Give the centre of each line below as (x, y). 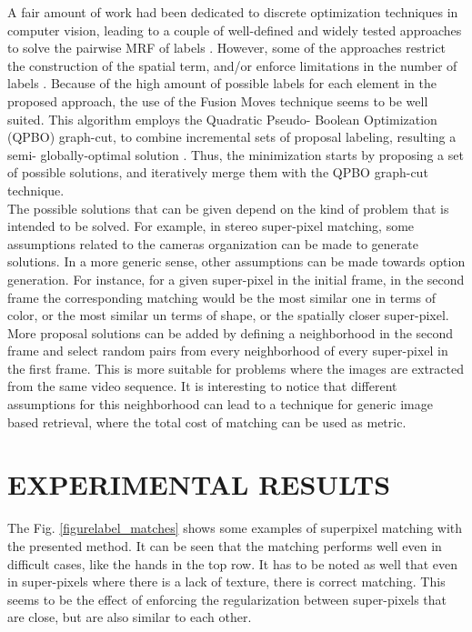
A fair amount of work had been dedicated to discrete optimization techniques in (233, 12)
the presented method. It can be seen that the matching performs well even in (225, 545)
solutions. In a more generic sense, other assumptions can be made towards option (236, 261)
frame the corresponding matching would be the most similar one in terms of (222, 297)
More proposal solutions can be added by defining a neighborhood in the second (231, 332)
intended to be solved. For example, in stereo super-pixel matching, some (211, 226)
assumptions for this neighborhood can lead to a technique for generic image (220, 404)
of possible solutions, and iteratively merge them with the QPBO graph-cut (218, 172)
